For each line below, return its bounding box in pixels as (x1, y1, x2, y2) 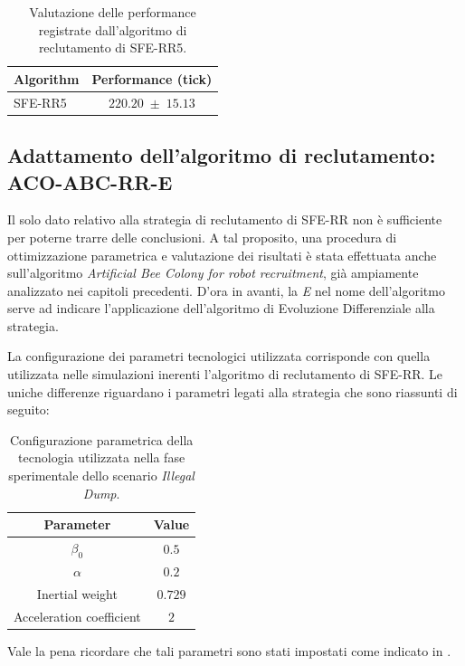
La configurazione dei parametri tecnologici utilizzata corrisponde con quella (7, 347, 431, 366)
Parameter (43, 515, 111, 534)
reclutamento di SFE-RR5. (38, 38, 187, 57)
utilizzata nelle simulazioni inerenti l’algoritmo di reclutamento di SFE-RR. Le (7, 365, 443, 384)
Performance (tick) (91, 69, 213, 88)
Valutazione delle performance (29, 3, 196, 21)
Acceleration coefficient (14, 606, 141, 625)
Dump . (82, 483, 120, 502)
